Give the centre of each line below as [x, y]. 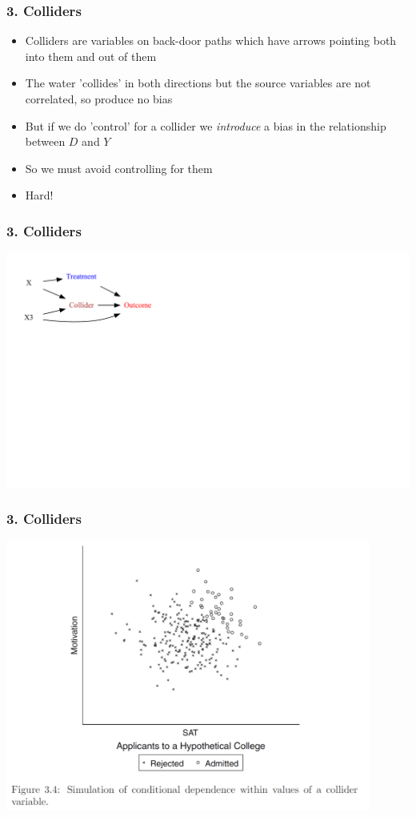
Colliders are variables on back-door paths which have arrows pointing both [211, 40]
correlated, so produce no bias [99, 99]
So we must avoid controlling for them [119, 168]
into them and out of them [91, 56]
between [45, 141]
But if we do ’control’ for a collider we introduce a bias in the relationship [206, 125]
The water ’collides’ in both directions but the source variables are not [198, 83]
